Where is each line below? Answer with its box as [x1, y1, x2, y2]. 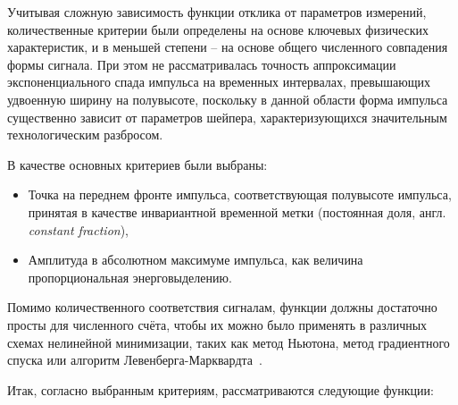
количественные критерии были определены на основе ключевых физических [7, 20, 429, 38]
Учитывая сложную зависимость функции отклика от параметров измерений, [7, 3, 427, 21]
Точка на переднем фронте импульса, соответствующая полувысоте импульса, [28, 185, 452, 204]
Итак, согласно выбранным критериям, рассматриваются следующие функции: [7, 380, 434, 399]
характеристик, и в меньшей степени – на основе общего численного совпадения [7, 38, 448, 56]
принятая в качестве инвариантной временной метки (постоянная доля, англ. [28, 202, 446, 221]
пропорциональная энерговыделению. [28, 267, 232, 286]
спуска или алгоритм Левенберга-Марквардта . [7, 350, 262, 369]
